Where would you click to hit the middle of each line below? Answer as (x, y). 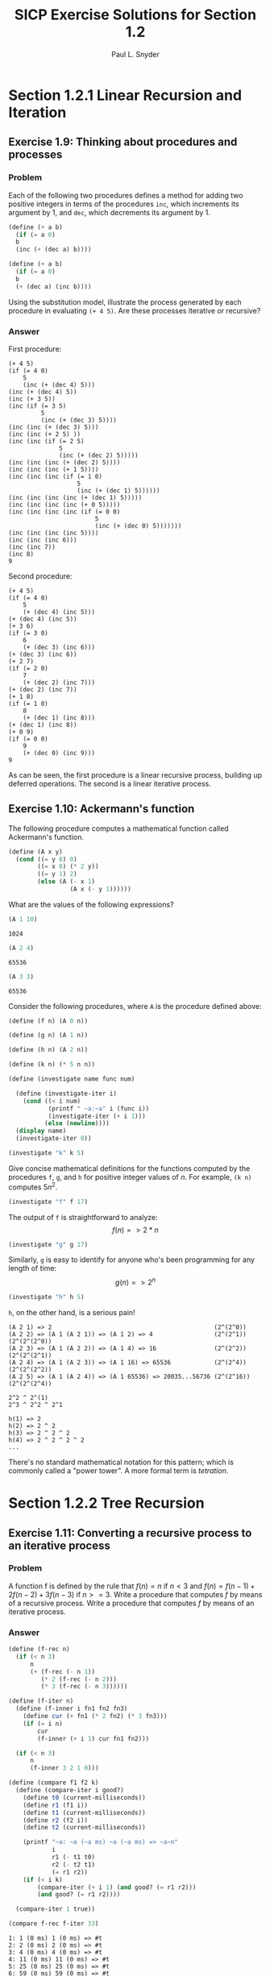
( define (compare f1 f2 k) (54, 1783)
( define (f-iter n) (41, 1701)
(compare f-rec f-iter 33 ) (54, 1924)
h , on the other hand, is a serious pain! (72, 1312)
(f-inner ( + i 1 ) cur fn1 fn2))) (93, 1738)
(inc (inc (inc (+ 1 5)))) (54, 469)
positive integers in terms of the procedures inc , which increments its (124, 204)
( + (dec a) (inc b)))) (54, 286)
